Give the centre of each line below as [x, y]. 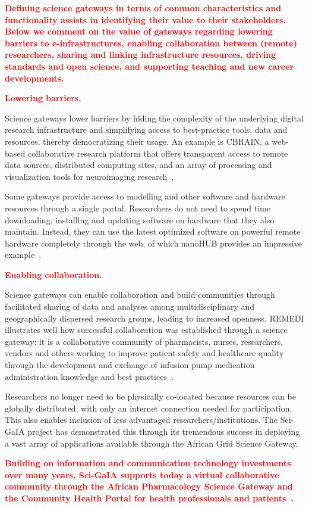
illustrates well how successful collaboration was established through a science [146, 330]
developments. [34, 78]
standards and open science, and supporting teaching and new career [149, 66]
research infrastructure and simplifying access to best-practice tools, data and [146, 130]
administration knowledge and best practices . [89, 376]
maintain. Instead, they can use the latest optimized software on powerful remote [153, 231]
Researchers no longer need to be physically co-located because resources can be [150, 396]
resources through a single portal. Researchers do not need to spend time [138, 208]
